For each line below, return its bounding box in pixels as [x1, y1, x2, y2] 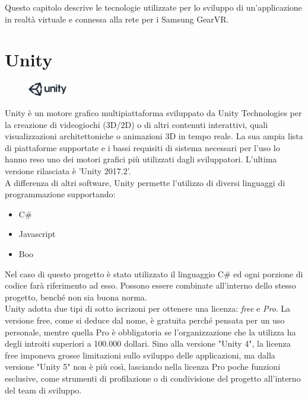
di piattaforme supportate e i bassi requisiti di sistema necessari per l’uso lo [5, 141, 280, 153]
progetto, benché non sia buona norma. [5, 290, 147, 303]
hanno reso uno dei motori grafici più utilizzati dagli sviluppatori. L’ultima [5, 153, 277, 165]
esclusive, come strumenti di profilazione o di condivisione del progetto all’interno [5, 372, 301, 384]
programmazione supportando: [5, 188, 116, 200]
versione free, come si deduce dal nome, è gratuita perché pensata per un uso [5, 313, 285, 326]
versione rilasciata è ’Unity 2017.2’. [5, 165, 131, 177]
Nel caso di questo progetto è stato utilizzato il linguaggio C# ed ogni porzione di [5, 267, 303, 280]
